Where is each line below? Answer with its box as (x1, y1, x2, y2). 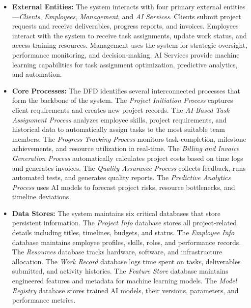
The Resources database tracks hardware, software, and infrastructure (12, 246, 223, 257)
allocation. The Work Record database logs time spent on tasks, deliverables (12, 256, 241, 266)
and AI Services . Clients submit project (122, 11, 241, 21)
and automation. (12, 69, 62, 79)
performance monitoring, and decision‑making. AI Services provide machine (12, 49, 240, 60)
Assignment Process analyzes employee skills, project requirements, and (12, 114, 227, 124)
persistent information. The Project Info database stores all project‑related (12, 217, 237, 228)
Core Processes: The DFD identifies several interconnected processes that (12, 85, 240, 95)
